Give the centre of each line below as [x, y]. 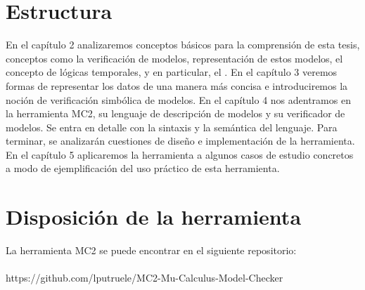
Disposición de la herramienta [154, 217]
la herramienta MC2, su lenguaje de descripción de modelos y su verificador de [175, 113]
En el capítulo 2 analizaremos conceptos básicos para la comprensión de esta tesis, [183, 45]
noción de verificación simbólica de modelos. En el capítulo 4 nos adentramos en [178, 99]
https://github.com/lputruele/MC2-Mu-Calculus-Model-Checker [145, 278]
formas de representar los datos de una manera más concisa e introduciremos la [177, 85]
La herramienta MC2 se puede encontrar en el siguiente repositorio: [151, 250]
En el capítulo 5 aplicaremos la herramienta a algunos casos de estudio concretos [180, 154]
